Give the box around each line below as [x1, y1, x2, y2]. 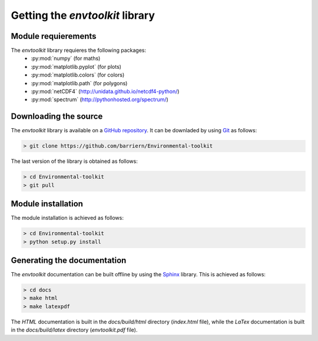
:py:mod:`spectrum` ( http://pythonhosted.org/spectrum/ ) [31, 96, 169, 103]
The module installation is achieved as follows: [11, 215, 124, 222]
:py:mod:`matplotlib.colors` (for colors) [31, 71, 125, 79]
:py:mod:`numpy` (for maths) [31, 55, 101, 62]
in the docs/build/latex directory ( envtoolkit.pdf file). [11, 326, 138, 333]
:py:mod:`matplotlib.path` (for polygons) [31, 79, 128, 86]
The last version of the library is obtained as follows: [11, 158, 138, 165]
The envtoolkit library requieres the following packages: [11, 47, 147, 54]
